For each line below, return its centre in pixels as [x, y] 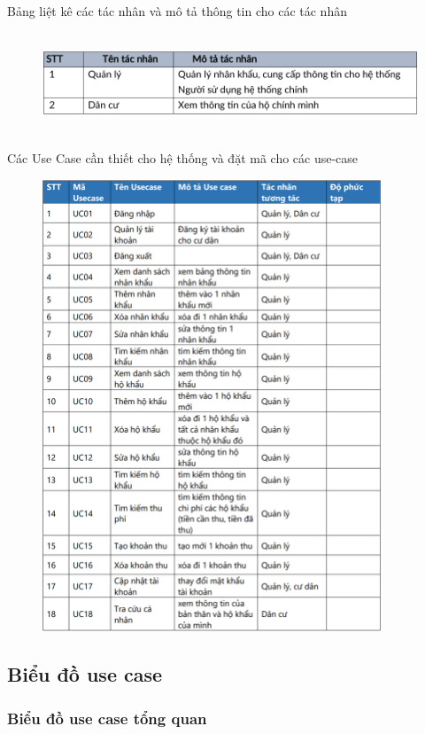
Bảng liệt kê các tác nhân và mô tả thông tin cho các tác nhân [177, 11]
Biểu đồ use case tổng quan [107, 718]
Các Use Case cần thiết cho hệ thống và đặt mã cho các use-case [183, 157]
